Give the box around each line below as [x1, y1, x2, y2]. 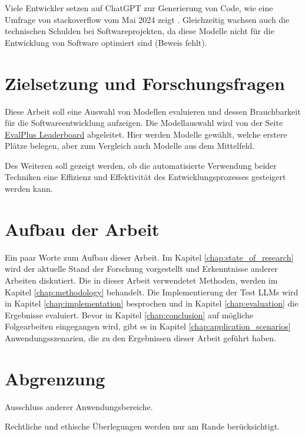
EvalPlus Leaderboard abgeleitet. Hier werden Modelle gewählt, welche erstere [5, 128, 287, 140]
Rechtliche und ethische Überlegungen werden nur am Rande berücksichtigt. [5, 420, 280, 432]
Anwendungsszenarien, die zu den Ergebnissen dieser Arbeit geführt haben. [5, 331, 276, 344]
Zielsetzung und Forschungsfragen [5, 71, 285, 95]
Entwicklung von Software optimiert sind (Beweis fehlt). [5, 36, 207, 48]
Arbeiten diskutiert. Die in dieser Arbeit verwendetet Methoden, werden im [5, 274, 278, 286]
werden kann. [5, 182, 53, 195]
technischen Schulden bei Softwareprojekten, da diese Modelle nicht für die [5, 25, 274, 37]
